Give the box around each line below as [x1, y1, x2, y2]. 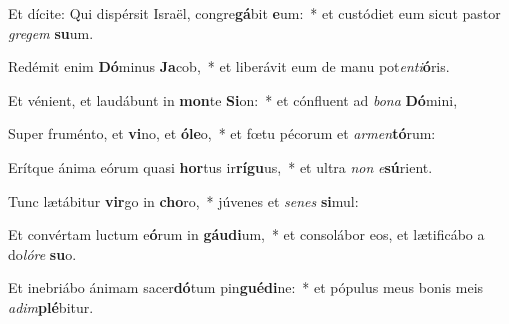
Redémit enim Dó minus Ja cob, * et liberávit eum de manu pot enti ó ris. [8, 56, 450, 77]
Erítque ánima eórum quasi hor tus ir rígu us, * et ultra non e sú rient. [8, 156, 433, 177]
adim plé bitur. [8, 296, 94, 317]
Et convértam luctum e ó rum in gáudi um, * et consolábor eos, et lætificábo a [8, 224, 485, 245]
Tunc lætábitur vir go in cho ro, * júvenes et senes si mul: [8, 190, 359, 211]
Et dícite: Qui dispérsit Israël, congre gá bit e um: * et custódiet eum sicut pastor [8, 3, 501, 23]
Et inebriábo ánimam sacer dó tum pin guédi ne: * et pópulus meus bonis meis [8, 277, 484, 298]
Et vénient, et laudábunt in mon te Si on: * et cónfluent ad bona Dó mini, [8, 89, 458, 110]
